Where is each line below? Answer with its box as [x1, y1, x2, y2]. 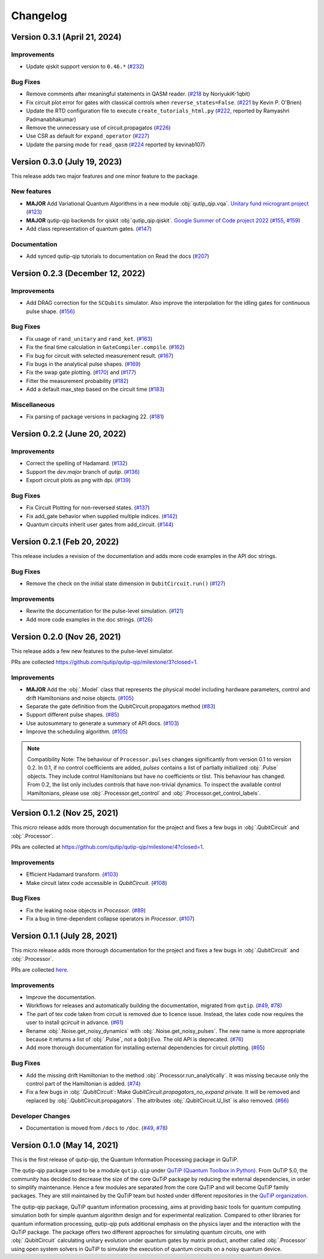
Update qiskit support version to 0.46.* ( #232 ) [26, 63, 145, 70]
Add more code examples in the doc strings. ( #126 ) [26, 616, 153, 623]
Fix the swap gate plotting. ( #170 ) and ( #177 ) [26, 369, 136, 376]
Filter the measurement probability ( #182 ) [26, 377, 129, 384]
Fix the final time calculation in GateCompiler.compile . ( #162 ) [26, 343, 185, 351]
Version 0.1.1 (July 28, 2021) [11, 931, 118, 941]
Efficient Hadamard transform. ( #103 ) [26, 871, 118, 878]
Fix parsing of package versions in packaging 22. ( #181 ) [26, 413, 164, 420]
